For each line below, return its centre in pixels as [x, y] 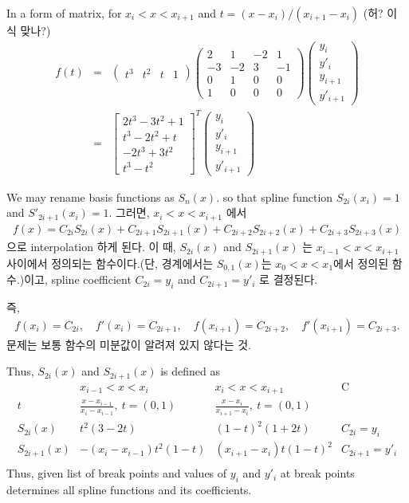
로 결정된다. [289, 279]
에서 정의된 [361, 263]
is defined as [191, 371]
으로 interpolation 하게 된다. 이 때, [91, 247]
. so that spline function [275, 196]
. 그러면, [129, 212]
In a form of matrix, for [64, 13]
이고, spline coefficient [78, 279]
